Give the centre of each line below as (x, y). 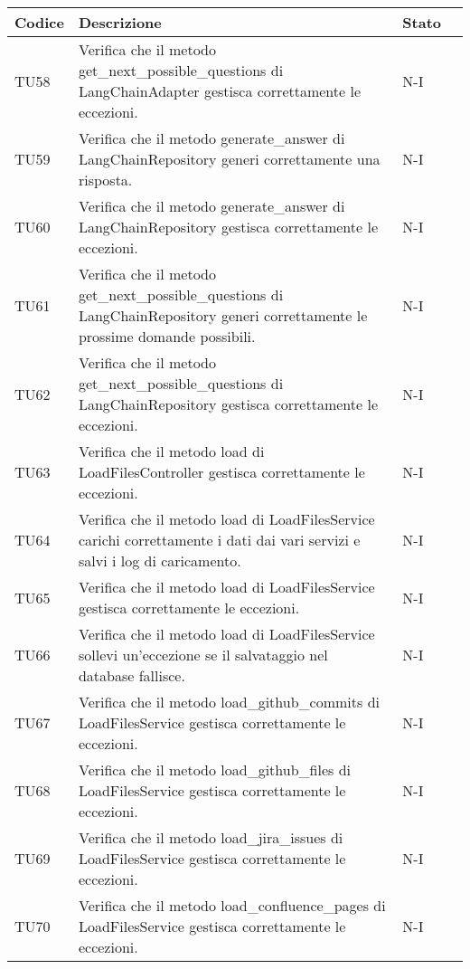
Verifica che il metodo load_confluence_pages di (232, 905)
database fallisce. (132, 675)
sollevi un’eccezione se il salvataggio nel (203, 655)
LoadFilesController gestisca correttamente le (221, 472)
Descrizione (120, 22)
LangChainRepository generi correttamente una (229, 159)
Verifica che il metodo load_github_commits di (229, 702)
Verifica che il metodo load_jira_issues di (211, 837)
